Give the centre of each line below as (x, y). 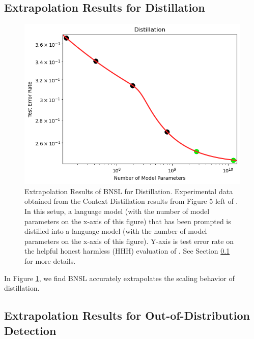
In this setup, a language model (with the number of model (117, 211)
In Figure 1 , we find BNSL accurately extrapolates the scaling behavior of (119, 278)
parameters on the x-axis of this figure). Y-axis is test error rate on (129, 241)
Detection (30, 330)
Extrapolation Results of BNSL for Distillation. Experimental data (129, 191)
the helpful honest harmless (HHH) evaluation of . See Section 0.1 (127, 251)
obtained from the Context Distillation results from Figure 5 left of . (131, 201)
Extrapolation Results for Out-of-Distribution (127, 315)
